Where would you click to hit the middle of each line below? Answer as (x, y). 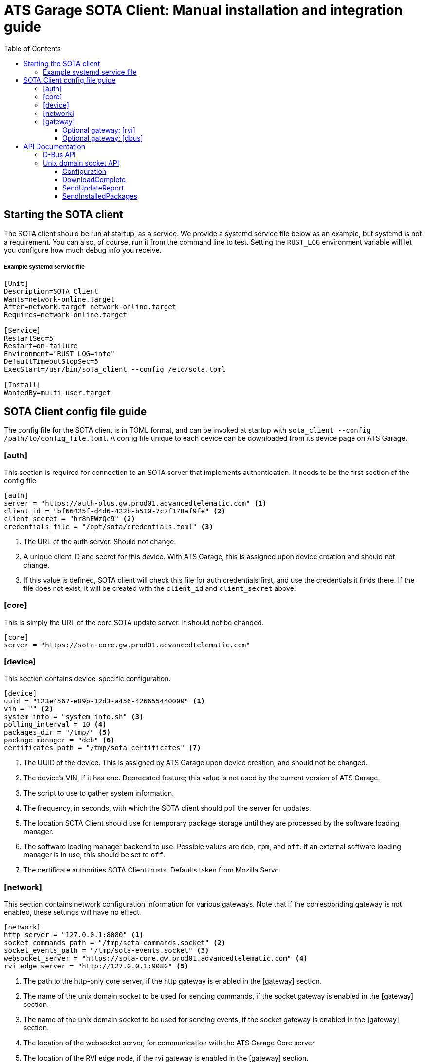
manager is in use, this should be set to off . (94, 855)
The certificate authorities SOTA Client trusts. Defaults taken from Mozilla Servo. (152, 870)
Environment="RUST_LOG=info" (59, 354)
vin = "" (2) (29, 709)
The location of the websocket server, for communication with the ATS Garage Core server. (170, 1043)
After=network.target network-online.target (90, 307)
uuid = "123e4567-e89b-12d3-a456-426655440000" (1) (105, 701)
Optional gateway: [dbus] (103, 138)
